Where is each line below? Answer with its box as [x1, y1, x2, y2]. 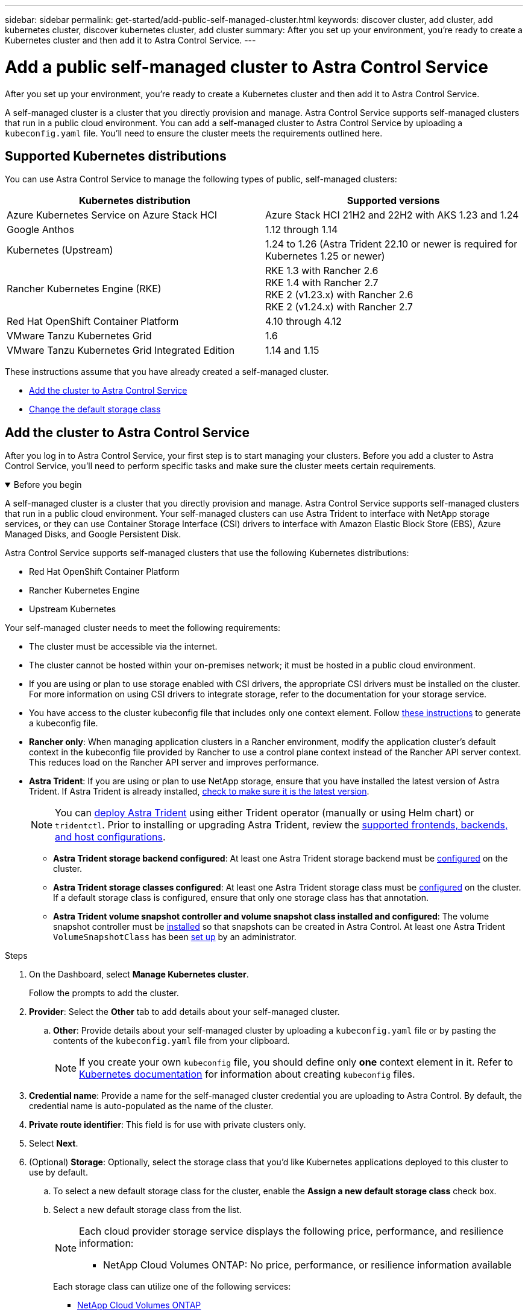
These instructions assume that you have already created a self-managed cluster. [5, 366, 329, 377]
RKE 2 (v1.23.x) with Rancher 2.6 [265, 289, 413, 301]
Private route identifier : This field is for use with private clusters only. [29, 1119, 306, 1130]
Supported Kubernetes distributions [5, 148, 227, 164]
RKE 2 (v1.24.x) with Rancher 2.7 [265, 301, 413, 313]
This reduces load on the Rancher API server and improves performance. [29, 757, 319, 768]
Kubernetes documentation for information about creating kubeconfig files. [79, 1068, 415, 1081]
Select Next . [29, 1138, 78, 1149]
